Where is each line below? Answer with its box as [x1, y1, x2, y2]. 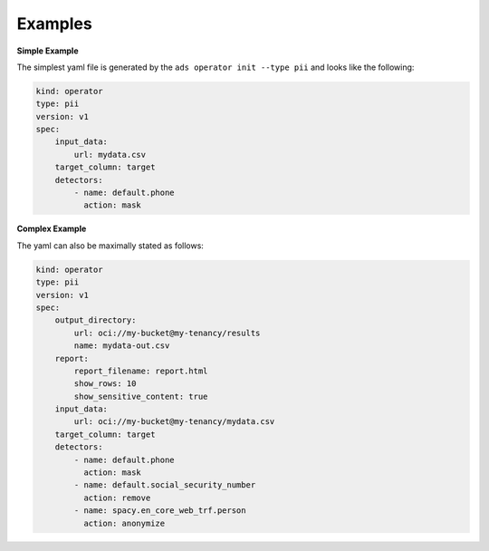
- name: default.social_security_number [73, 480, 256, 490]
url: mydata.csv [73, 150, 147, 159]
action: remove [82, 492, 151, 503]
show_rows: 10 [73, 379, 137, 389]
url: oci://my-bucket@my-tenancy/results [73, 327, 261, 338]
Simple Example [16, 45, 79, 56]
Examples [16, 14, 92, 34]
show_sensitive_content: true [73, 391, 208, 401]
